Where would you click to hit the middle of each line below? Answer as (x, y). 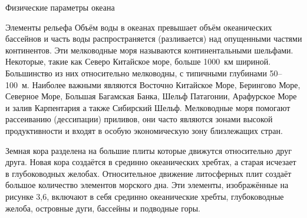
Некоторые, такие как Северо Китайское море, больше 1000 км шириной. (138, 61)
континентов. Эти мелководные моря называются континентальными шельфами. (149, 50)
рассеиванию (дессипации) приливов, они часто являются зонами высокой (139, 119)
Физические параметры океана (60, 7)
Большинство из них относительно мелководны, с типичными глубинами (136, 73)
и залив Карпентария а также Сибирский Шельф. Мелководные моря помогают (148, 107)
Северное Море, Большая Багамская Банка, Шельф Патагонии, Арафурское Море (151, 96)
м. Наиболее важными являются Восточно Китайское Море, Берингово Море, (161, 84)
